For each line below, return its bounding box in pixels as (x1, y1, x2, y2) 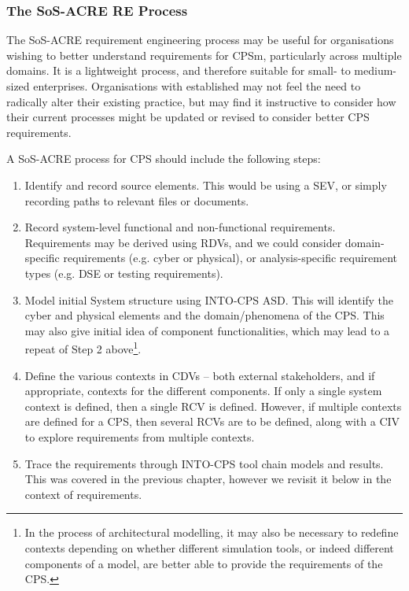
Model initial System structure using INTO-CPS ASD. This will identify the (24, 291, 394, 308)
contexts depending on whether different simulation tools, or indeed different (24, 539, 394, 556)
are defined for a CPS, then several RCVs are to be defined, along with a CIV (24, 413, 400, 430)
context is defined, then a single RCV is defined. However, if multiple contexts (24, 397, 402, 414)
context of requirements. (24, 486, 142, 502)
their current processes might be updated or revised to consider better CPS (6, 109, 370, 125)
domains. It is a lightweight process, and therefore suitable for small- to (6, 62, 351, 79)
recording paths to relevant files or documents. (24, 192, 249, 209)
